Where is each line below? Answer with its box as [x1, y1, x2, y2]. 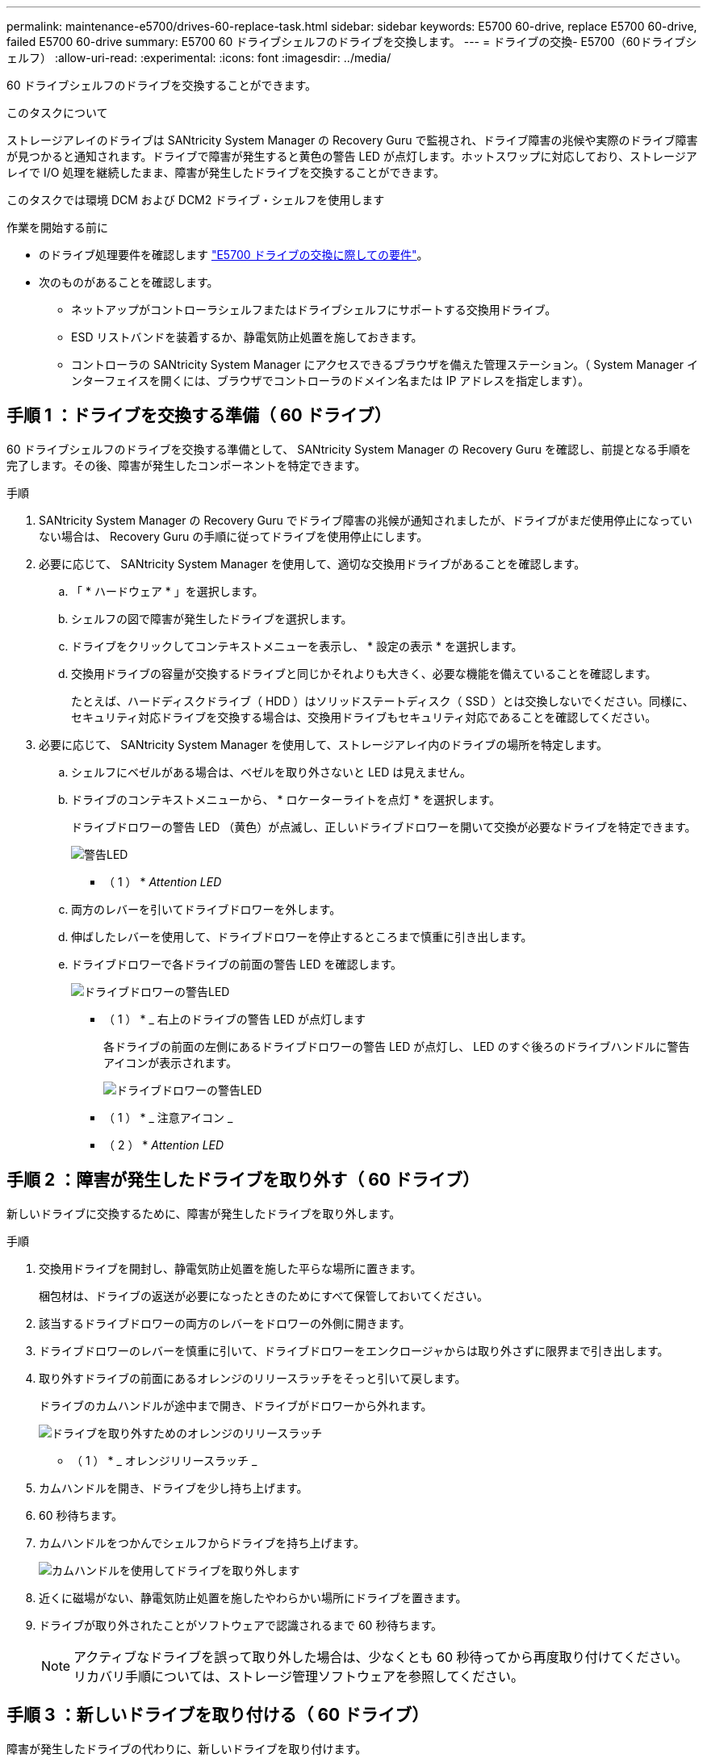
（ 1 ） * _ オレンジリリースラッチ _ [71, 1453, 257, 1467]
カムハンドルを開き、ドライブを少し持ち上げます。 [39, 1480, 308, 1495]
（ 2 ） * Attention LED [103, 1137, 224, 1152]
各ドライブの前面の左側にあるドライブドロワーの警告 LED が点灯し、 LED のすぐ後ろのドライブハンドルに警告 [103, 1039, 690, 1053]
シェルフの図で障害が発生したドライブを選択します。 [71, 611, 353, 626]
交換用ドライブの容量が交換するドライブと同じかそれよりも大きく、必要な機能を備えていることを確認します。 [71, 666, 657, 680]
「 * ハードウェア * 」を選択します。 [71, 584, 264, 598]
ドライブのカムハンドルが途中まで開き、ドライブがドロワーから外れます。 [39, 1398, 433, 1413]
